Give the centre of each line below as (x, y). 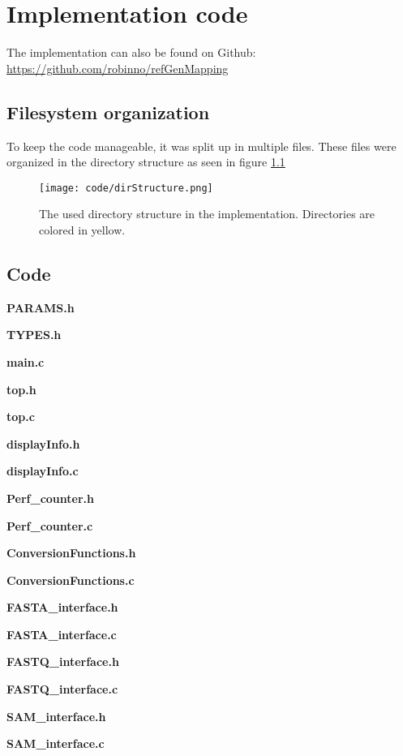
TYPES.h (34, 335)
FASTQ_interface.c (62, 689)
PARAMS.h (41, 307)
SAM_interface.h (56, 716)
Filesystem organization (108, 112)
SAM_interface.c (56, 743)
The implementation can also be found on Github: (131, 52)
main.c (26, 361)
